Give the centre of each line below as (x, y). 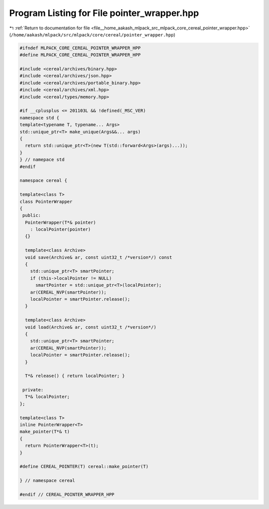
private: (33, 390)
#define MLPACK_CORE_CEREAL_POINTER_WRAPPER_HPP (80, 55)
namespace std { (40, 118)
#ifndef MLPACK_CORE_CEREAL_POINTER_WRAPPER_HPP (80, 48)
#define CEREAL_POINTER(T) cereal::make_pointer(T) (84, 467)
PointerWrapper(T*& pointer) (61, 222)
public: (32, 215)
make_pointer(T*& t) (45, 432)
